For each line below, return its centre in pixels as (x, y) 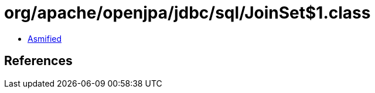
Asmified (45, 38)
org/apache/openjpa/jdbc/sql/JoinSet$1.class (187, 13)
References (38, 61)
